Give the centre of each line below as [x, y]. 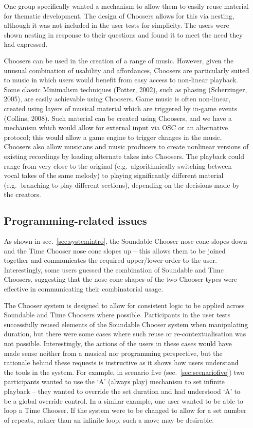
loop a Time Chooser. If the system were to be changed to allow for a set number [125, 410]
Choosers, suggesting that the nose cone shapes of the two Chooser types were [121, 279]
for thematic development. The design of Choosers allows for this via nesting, [119, 15]
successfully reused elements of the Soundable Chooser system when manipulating [126, 324]
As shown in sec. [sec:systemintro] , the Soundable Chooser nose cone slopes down [126, 241]
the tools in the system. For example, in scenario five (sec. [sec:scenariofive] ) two [124, 372]
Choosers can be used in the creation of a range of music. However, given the [119, 60]
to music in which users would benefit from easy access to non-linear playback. [121, 80]
